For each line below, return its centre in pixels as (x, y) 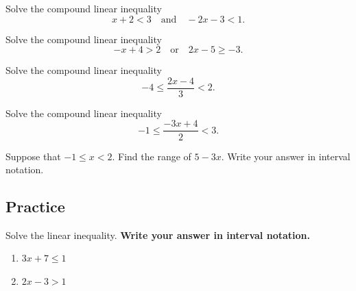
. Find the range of (152, 156)
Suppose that (33, 156)
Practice (35, 206)
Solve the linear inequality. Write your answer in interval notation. (158, 235)
